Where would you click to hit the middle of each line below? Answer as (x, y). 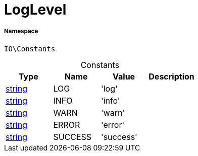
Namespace (21, 31)
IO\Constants (30, 49)
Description (171, 76)
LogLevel (35, 10)
